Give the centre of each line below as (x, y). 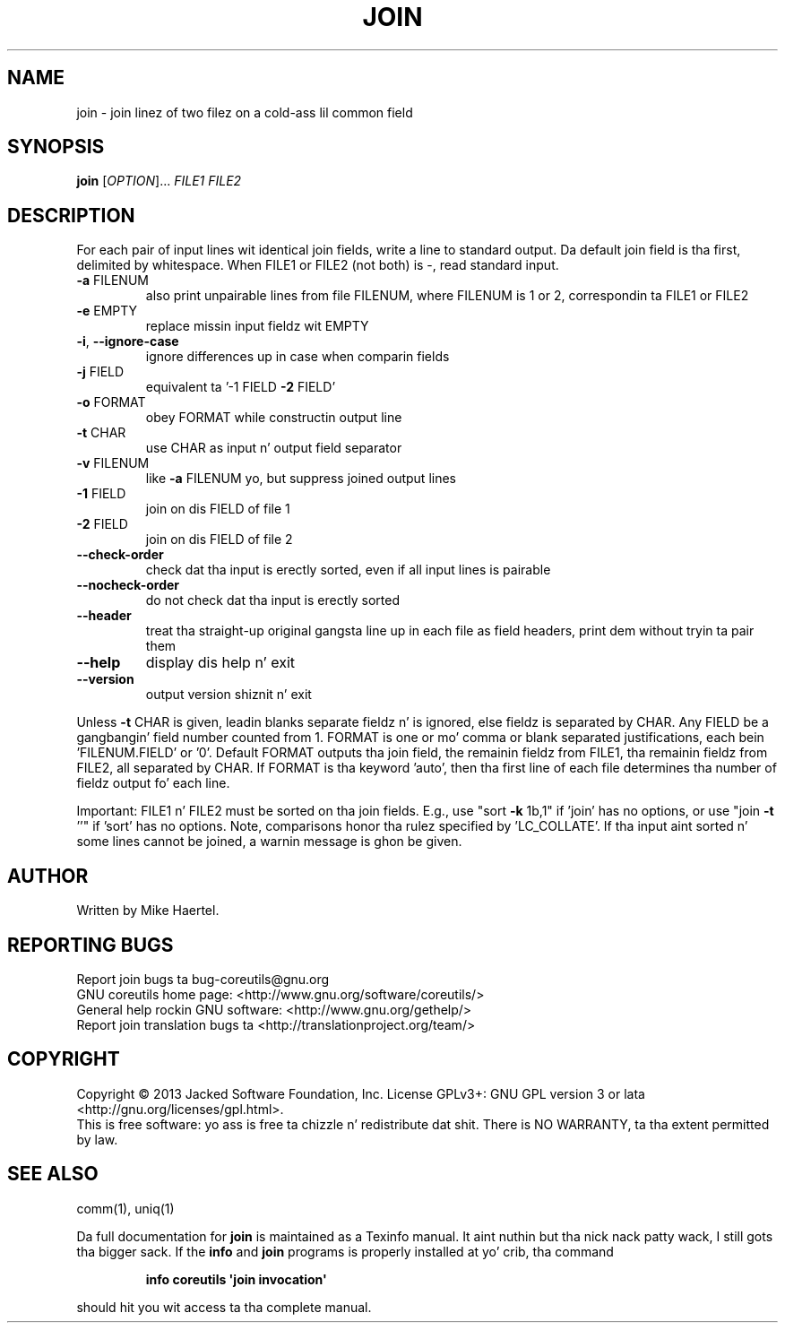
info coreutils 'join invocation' (236, 1279)
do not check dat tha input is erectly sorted (272, 600)
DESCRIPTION (71, 215)
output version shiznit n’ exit (229, 695)
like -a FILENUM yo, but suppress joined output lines (301, 479)
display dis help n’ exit (220, 663)
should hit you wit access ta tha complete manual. (224, 1307)
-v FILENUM (113, 463)
